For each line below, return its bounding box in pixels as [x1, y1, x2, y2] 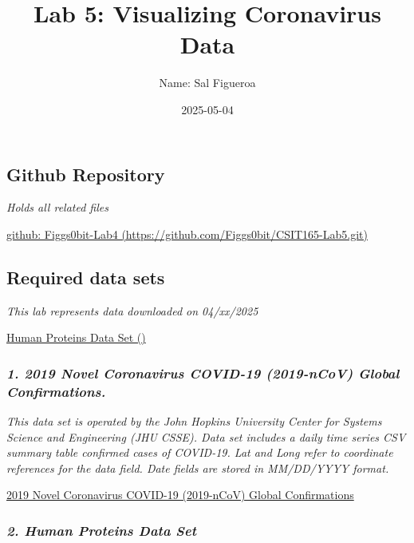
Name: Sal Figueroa [159, 74, 256, 91]
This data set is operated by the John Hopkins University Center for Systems [6, 413, 382, 430]
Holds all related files [6, 199, 108, 216]
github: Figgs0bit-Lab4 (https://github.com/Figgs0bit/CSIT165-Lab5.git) [6, 225, 368, 242]
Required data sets [6, 264, 165, 289]
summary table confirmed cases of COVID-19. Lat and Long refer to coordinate [6, 444, 393, 461]
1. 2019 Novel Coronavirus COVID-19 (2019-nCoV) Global [6, 363, 400, 382]
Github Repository [6, 161, 165, 186]
